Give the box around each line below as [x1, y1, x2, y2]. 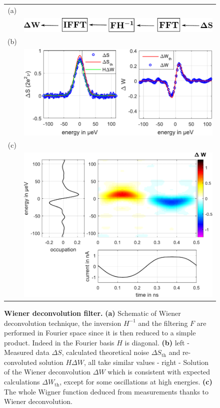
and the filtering [138, 317, 188, 328]
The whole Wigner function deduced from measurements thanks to [4, 386, 209, 396]
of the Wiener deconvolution [4, 366, 91, 377]
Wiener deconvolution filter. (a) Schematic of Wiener [4, 307, 181, 318]
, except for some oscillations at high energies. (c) [59, 376, 212, 387]
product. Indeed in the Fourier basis [4, 337, 114, 347]
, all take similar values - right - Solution [83, 356, 209, 367]
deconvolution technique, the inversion [4, 317, 121, 328]
